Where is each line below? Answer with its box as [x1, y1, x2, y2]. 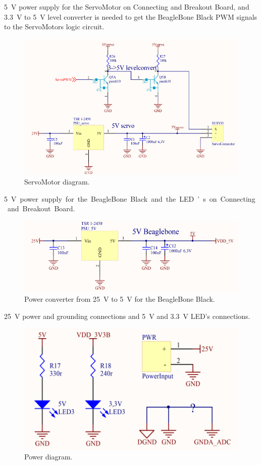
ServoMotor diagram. [24, 176, 90, 187]
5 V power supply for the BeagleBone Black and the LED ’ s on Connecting [4, 193, 255, 204]
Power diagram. [24, 451, 73, 462]
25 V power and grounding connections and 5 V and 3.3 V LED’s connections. [4, 311, 250, 321]
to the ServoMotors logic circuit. [4, 21, 105, 32]
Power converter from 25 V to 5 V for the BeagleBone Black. [24, 294, 215, 304]
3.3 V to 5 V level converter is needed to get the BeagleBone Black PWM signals [4, 11, 257, 22]
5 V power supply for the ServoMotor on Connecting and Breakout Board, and [4, 2, 249, 12]
